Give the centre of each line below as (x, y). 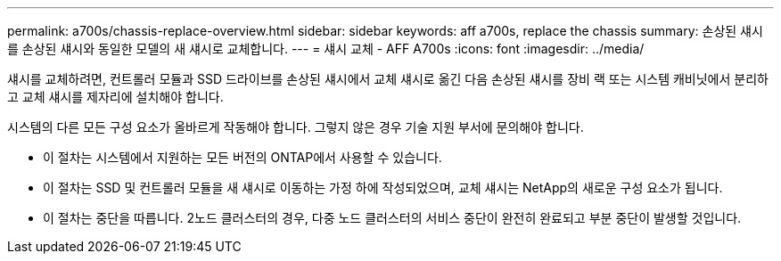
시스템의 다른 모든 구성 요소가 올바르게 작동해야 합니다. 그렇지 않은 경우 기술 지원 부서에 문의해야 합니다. (296, 127)
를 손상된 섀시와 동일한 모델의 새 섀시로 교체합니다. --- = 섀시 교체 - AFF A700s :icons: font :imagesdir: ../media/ (326, 49)
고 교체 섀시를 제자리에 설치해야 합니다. (115, 97)
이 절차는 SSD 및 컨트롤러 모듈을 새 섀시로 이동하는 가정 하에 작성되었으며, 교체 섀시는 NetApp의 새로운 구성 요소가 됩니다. (383, 188)
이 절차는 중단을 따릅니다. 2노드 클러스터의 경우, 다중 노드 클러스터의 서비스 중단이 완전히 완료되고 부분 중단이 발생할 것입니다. (392, 218)
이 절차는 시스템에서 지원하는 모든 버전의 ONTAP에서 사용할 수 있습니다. (243, 157)
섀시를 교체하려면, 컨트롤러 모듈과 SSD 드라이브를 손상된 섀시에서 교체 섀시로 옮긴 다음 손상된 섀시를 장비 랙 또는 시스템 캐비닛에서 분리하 (388, 79)
